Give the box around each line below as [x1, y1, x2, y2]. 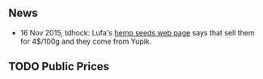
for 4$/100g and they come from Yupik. [19, 36, 152, 46]
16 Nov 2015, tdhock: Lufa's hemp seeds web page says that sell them [19, 27, 255, 37]
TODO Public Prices [8, 60, 110, 73]
